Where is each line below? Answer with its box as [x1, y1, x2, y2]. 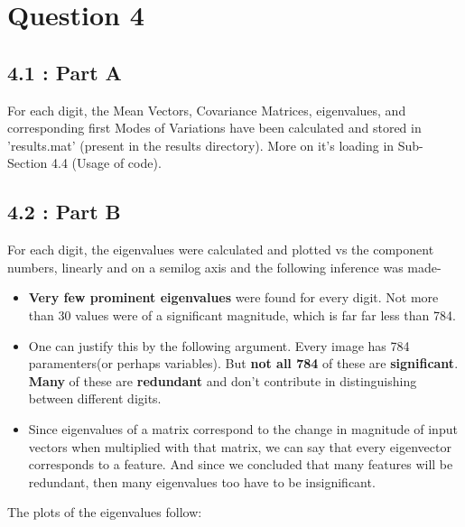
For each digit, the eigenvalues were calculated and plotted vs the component [7, 240, 434, 259]
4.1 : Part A [7, 58, 122, 86]
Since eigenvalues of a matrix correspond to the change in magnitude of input [28, 419, 458, 438]
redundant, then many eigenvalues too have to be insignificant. [28, 472, 376, 491]
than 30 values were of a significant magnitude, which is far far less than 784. [28, 305, 456, 324]
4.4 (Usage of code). [51, 153, 162, 172]
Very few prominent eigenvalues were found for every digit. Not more [28, 288, 439, 307]
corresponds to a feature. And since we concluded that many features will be [28, 455, 453, 474]
